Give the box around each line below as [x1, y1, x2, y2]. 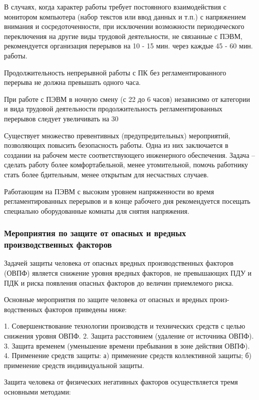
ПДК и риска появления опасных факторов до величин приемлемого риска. [4, 277, 234, 288]
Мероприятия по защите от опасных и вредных [4, 227, 186, 239]
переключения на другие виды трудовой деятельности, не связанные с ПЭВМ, [4, 30, 242, 41]
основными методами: [4, 386, 71, 397]
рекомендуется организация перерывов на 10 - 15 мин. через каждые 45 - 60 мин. [4, 40, 253, 51]
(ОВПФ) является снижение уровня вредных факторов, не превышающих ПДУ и [4, 268, 251, 278]
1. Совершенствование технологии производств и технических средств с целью [4, 321, 245, 331]
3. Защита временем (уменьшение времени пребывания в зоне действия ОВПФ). [4, 340, 250, 351]
